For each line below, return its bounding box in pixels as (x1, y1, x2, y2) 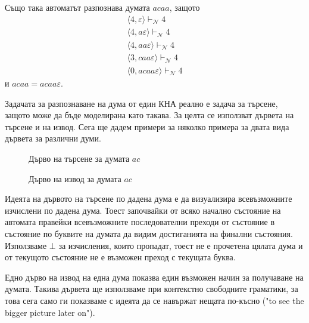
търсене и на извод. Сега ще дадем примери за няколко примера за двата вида (5, 120, 289, 133)
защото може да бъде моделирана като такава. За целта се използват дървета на (5, 109, 294, 121)
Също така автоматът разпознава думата (5, 1, 150, 13)
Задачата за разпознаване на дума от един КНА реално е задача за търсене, (5, 97, 278, 109)
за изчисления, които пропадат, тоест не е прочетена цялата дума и (58, 239, 303, 251)
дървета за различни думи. (5, 132, 101, 144)
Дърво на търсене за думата (29, 152, 130, 164)
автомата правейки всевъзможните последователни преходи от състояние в (5, 216, 275, 228)
